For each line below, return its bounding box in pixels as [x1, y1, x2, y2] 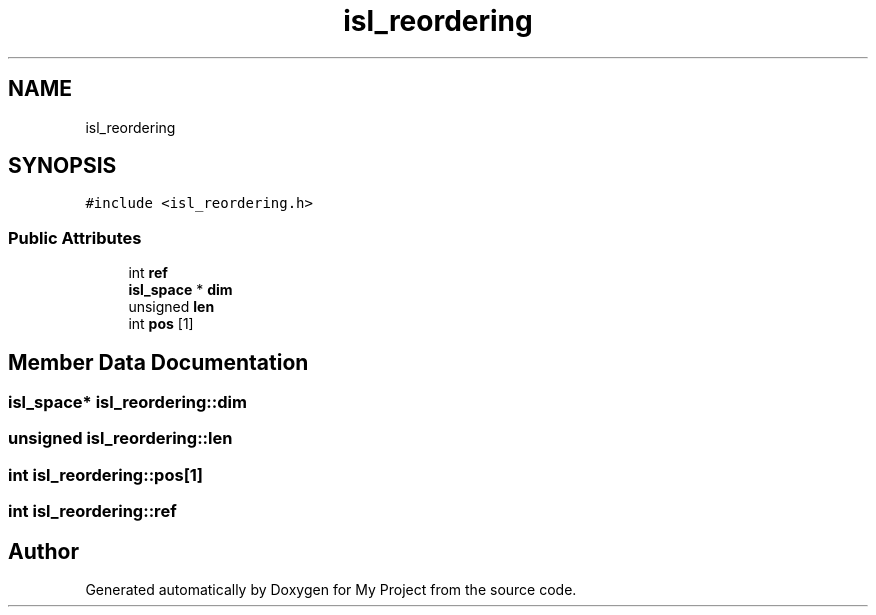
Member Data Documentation [8, 349, 309, 375]
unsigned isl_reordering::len [8, 428, 233, 449]
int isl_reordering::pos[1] [8, 464, 204, 485]
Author [8, 538, 79, 564]
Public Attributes [8, 227, 142, 248]
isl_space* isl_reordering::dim [8, 392, 247, 413]
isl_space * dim [128, 281, 233, 299]
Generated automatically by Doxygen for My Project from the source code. [85, 581, 577, 598]
